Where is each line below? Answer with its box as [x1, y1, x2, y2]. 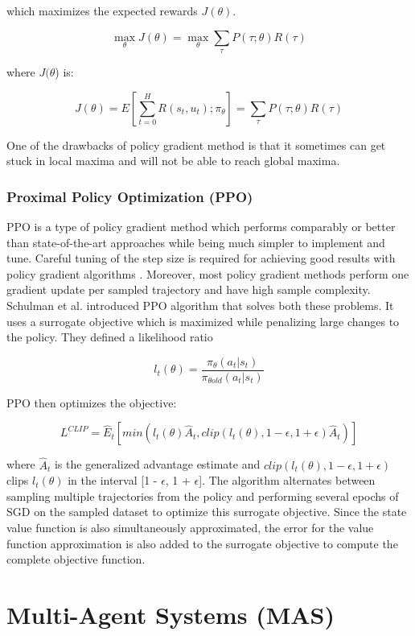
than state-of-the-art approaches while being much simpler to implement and [6, 233, 385, 250]
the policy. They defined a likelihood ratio [6, 328, 213, 345]
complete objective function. [6, 551, 146, 568]
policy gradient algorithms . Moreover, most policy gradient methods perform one [6, 265, 409, 282]
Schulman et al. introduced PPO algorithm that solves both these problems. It [6, 296, 394, 313]
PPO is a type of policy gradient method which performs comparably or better [6, 217, 396, 234]
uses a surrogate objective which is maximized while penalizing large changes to [6, 312, 400, 329]
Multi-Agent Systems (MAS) [6, 597, 335, 630]
